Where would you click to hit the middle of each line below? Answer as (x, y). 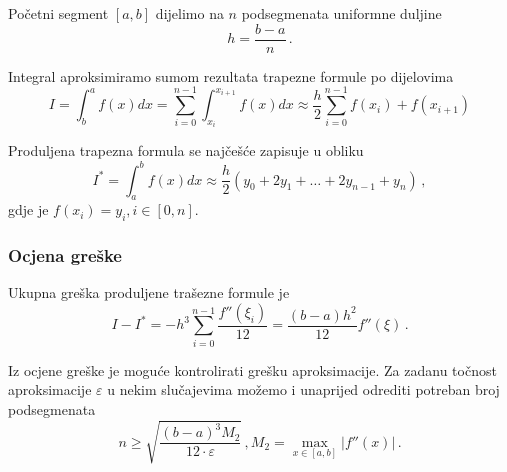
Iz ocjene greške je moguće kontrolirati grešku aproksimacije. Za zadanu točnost (252, 369)
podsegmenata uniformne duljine (341, 13)
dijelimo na (189, 13)
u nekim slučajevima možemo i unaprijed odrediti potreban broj (303, 389)
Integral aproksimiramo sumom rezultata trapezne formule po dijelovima (231, 75)
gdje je (28, 209)
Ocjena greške (65, 255)
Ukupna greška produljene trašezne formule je (149, 292)
